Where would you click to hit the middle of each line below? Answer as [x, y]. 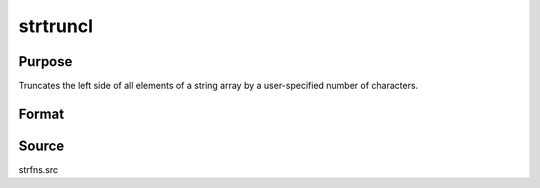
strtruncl [56, 26]
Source [41, 145]
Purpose [45, 61]
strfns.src [38, 169]
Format [41, 113]
